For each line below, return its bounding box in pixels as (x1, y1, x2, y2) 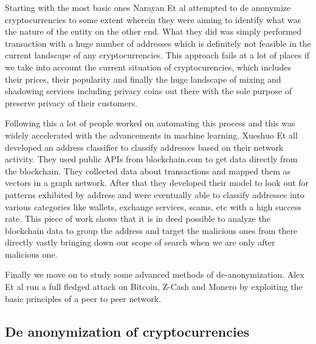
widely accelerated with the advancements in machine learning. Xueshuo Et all (5, 128, 298, 141)
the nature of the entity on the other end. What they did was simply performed (5, 25, 301, 38)
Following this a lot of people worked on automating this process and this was (5, 117, 295, 129)
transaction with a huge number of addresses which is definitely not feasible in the (5, 36, 311, 49)
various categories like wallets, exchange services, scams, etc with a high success (5, 200, 302, 213)
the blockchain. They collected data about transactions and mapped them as (5, 164, 291, 177)
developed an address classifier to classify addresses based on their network (5, 140, 284, 153)
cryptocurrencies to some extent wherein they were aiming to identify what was (5, 13, 301, 26)
